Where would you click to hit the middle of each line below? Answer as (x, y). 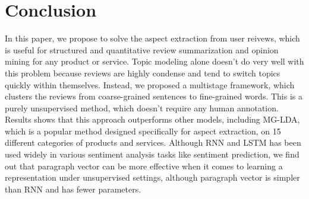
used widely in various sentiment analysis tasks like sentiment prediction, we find (152, 154)
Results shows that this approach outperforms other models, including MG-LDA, (152, 119)
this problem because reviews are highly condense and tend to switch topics (143, 73)
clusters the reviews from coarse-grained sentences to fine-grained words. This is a (154, 96)
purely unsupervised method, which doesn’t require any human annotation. (142, 107)
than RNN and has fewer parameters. (73, 189)
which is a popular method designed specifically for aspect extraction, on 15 (143, 131)
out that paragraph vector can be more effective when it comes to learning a (144, 166)
